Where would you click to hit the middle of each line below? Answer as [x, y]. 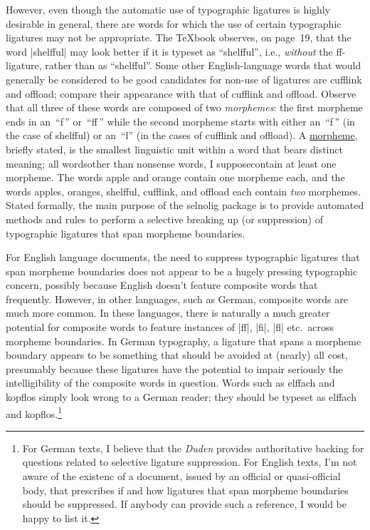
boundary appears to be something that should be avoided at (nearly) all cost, [177, 355]
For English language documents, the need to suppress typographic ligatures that [183, 257]
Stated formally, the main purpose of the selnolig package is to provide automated [185, 205]
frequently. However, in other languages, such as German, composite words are [177, 299]
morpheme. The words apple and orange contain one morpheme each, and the [175, 177]
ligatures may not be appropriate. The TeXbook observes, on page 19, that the [179, 37]
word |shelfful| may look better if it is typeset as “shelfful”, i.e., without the [169, 51]
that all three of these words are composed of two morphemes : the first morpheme [184, 107]
